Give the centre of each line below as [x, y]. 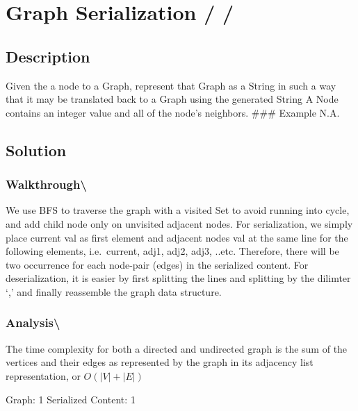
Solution [36, 150]
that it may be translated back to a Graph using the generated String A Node [172, 99]
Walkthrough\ [46, 184]
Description [48, 56]
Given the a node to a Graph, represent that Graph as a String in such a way [171, 85]
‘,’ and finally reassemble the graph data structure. [114, 291]
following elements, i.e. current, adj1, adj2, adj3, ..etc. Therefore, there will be [172, 251]
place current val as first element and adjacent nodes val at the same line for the [177, 237]
